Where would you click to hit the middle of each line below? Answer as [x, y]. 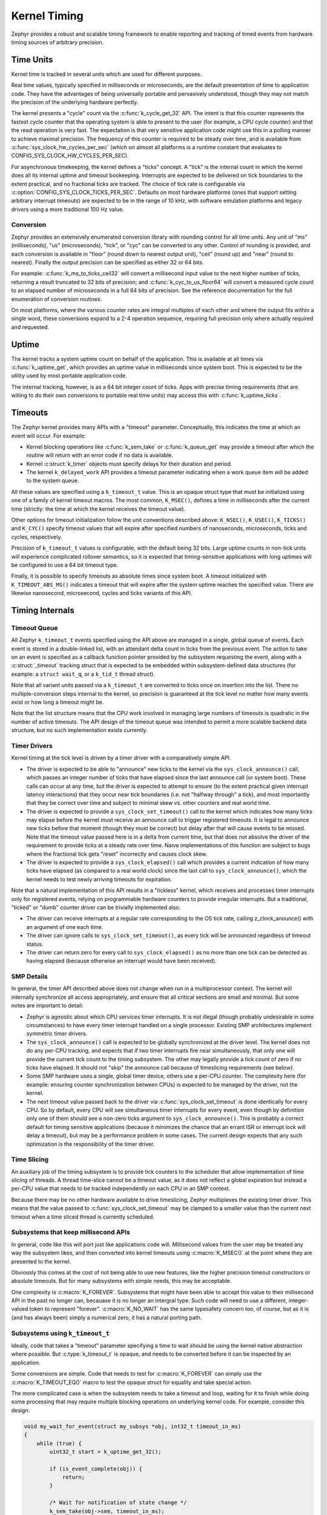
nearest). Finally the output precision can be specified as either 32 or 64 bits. [107, 262]
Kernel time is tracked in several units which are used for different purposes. [107, 74]
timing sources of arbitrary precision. [58, 42]
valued [20, 1309]
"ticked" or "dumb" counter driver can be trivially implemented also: [96, 907]
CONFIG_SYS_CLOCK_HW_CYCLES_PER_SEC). [70, 156]
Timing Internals [43, 610]
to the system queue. [53, 481]
